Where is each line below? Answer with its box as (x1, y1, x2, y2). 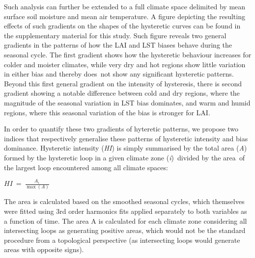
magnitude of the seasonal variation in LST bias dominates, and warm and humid (4, 97, 251, 107)
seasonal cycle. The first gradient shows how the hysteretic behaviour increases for (4, 49, 252, 59)
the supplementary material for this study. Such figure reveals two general (4, 30, 227, 40)
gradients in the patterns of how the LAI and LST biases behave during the (4, 40, 232, 50)
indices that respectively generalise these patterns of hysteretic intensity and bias (4, 133, 248, 143)
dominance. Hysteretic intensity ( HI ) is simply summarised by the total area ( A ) (4, 143, 247, 153)
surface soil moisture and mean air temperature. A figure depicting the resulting (4, 11, 245, 21)
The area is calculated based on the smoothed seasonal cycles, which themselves (4, 196, 245, 206)
